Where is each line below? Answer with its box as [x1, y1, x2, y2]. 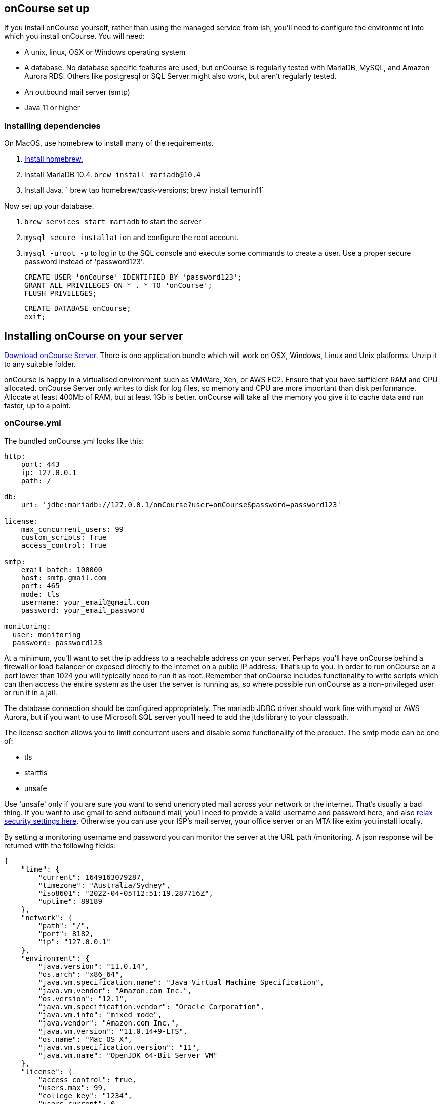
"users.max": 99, [38, 1083, 107, 1092]
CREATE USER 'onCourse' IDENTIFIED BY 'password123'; [24, 273, 242, 282]
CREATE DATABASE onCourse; [24, 304, 131, 313]
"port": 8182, [38, 929, 94, 938]
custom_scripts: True [21, 533, 107, 541]
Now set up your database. [4, 202, 94, 211]
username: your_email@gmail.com [21, 598, 149, 606]
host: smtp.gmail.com [21, 573, 107, 582]
